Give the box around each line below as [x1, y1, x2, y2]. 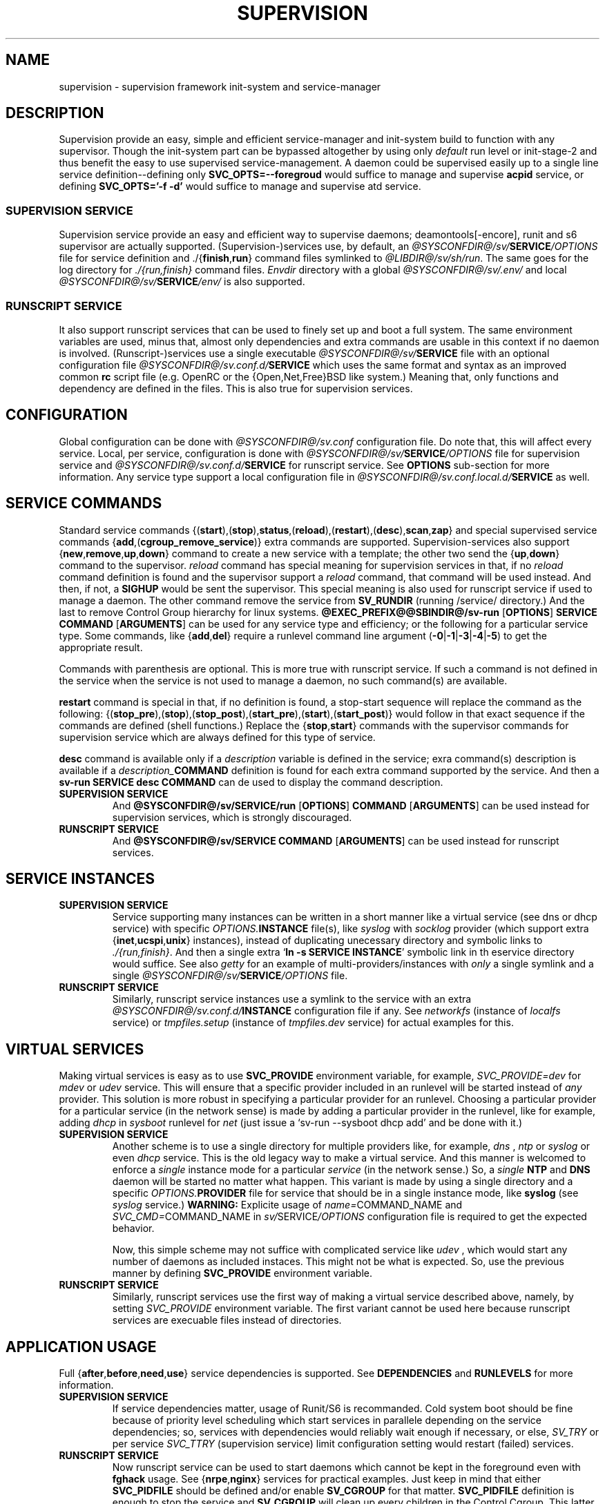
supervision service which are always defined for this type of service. [59, 731, 376, 743]
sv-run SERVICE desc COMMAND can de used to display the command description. [59, 775, 443, 788]
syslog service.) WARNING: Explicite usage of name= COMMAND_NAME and [112, 1199, 463, 1211]
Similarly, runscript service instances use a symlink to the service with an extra [112, 993, 472, 1005]
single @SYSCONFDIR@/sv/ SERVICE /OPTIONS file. [112, 970, 348, 982]
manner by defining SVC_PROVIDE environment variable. [112, 1267, 373, 1280]
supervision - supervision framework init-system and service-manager [59, 80, 381, 93]
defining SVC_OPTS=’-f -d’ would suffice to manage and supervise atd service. [59, 180, 421, 193]
